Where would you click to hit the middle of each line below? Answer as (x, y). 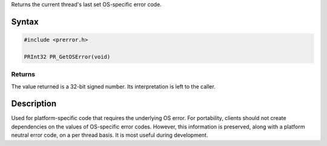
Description (34, 104)
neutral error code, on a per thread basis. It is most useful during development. (110, 135)
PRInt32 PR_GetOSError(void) (67, 57)
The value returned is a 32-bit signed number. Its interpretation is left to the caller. (114, 86)
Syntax (25, 22)
